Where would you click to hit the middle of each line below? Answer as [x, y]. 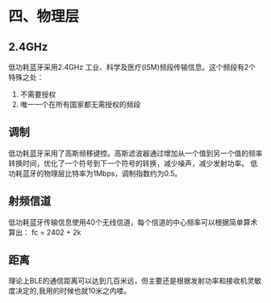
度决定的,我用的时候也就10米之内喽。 [70, 291]
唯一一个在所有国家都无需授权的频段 [80, 104]
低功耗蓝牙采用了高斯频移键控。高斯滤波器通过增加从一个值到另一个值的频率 [135, 153]
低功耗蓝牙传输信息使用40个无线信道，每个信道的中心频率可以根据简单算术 [133, 222]
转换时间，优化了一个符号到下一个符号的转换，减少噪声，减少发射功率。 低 [133, 163]
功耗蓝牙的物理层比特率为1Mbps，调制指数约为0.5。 [95, 173]
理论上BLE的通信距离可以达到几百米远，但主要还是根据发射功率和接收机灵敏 [135, 281]
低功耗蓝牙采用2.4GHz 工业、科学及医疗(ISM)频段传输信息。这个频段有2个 [132, 67]
